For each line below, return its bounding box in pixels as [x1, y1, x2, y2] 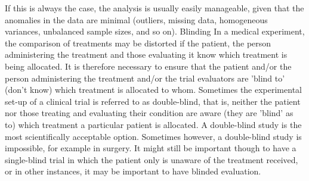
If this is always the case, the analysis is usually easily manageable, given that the [5, 2, 304, 14]
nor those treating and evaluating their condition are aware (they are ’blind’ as [5, 107, 293, 119]
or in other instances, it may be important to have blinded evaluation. [5, 165, 261, 177]
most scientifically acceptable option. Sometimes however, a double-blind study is [5, 130, 302, 142]
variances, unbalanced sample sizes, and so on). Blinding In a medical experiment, [5, 25, 305, 38]
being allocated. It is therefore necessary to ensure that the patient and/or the [5, 60, 292, 72]
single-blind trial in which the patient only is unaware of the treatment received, [5, 153, 298, 166]
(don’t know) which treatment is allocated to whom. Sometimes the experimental [5, 83, 302, 96]
